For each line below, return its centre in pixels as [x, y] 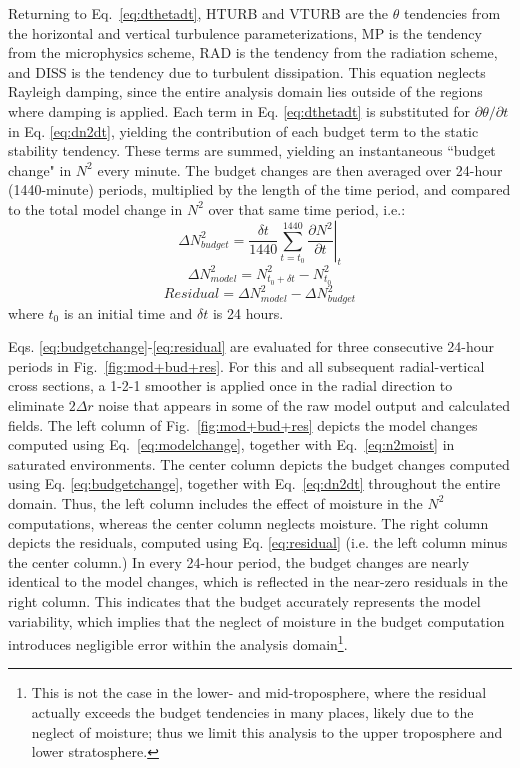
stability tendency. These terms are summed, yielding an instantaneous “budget [252, 150]
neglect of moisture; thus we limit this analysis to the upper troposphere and [267, 731]
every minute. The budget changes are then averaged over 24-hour [300, 169]
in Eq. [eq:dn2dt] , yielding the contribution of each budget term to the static [243, 130]
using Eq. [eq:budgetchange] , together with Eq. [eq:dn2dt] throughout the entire [254, 483]
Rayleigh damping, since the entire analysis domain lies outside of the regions [245, 91]
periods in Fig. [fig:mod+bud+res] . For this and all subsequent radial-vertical [246, 365]
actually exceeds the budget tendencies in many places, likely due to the [252, 711]
